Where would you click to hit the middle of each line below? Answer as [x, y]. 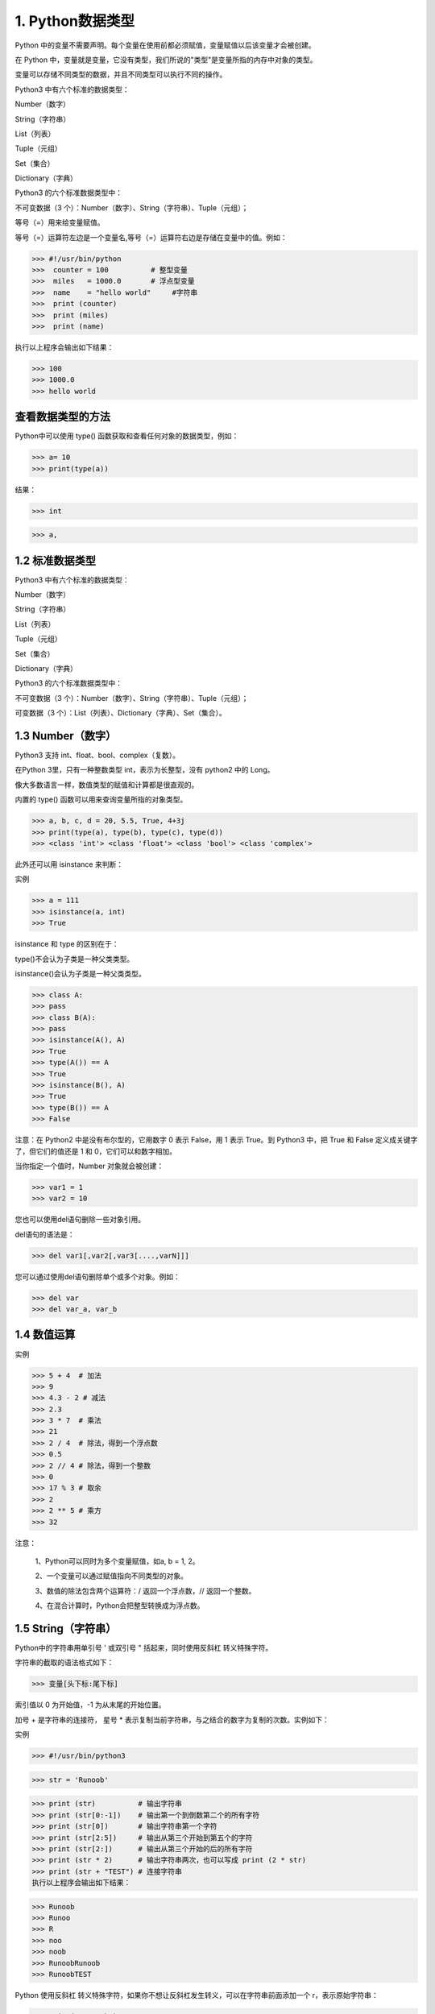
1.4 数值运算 [45, 1334]
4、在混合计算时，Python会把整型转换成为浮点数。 [120, 1606]
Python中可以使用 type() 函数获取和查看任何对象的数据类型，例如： [127, 436]
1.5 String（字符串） [66, 1629]
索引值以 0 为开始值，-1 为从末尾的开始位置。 [90, 1705]
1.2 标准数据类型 [56, 560]
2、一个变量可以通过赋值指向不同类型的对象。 [112, 1576]
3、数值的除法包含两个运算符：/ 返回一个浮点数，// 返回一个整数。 [145, 1590]
